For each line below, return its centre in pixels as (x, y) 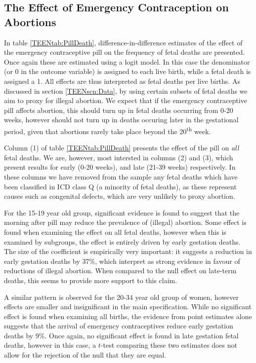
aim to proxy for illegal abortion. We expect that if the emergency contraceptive (126, 100)
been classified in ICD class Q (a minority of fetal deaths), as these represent (120, 186)
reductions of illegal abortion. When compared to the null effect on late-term (120, 271)
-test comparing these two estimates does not (169, 345)
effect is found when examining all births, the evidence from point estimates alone (128, 316)
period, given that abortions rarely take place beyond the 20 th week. (107, 130)
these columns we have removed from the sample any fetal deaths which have (121, 176)
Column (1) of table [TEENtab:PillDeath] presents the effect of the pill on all (122, 148)
